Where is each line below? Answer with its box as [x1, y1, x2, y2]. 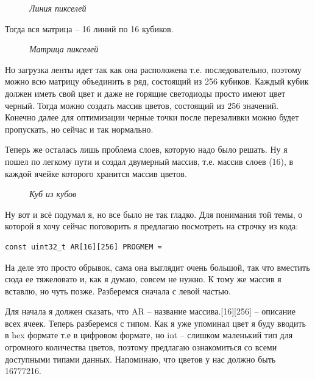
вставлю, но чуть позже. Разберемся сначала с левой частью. [5, 284, 231, 297]
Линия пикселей [29, 2, 87, 14]
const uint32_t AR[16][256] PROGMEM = [5, 242, 162, 251]
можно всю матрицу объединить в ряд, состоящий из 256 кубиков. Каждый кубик [5, 75, 309, 88]
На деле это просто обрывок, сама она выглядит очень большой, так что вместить [5, 260, 310, 273]
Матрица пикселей [29, 43, 99, 55]
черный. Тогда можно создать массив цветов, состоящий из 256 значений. [5, 99, 279, 111]
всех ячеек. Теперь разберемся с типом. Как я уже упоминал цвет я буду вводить [5, 316, 306, 329]
